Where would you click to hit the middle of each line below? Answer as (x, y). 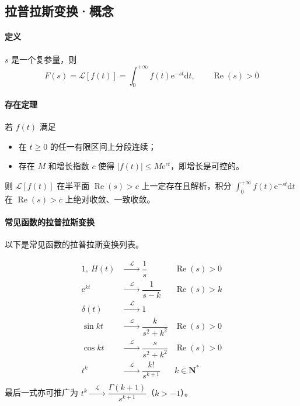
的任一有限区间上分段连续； (103, 146)
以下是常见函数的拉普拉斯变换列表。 (74, 244)
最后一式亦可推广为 (41, 392)
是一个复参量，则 (44, 59)
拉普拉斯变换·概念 (59, 11)
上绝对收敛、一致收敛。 (110, 199)
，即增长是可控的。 (207, 166)
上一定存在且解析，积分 (186, 186)
